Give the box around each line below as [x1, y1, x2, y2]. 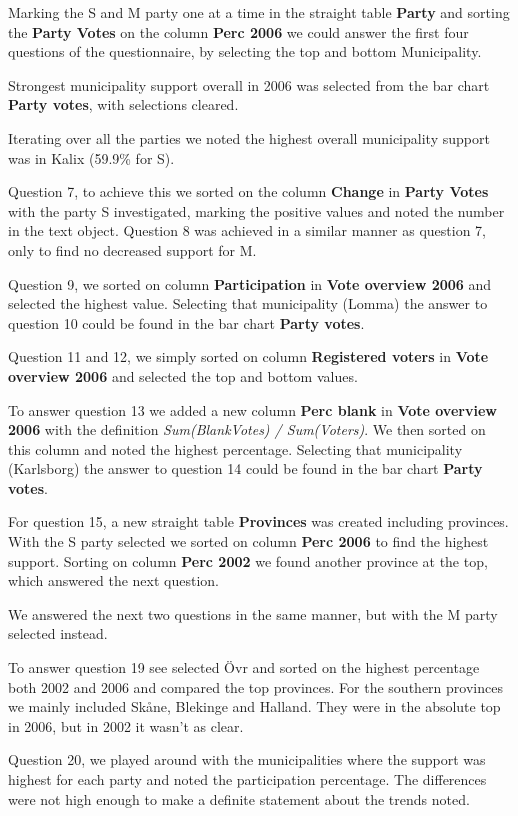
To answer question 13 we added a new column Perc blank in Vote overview [8, 399, 497, 420]
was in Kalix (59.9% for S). [8, 147, 175, 168]
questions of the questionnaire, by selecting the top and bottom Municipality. [8, 41, 482, 62]
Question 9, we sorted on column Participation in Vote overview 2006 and [8, 273, 492, 294]
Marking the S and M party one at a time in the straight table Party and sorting [8, 2, 510, 22]
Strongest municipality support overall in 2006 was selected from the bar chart [8, 74, 490, 95]
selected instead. [8, 623, 108, 644]
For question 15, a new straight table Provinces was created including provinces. [8, 511, 509, 532]
